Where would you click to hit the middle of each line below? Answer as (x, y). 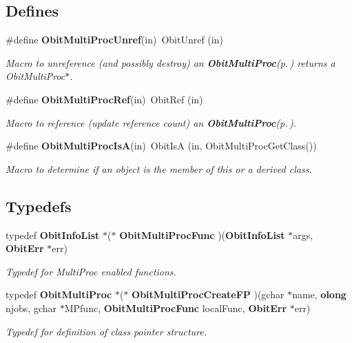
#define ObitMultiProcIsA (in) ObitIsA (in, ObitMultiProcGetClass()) (161, 146)
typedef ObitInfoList (53, 235)
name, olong (319, 294)
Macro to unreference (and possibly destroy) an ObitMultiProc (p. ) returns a (170, 62)
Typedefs (39, 206)
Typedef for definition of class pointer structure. (106, 331)
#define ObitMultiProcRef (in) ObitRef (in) (104, 99)
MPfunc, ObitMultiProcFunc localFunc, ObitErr (176, 308)
